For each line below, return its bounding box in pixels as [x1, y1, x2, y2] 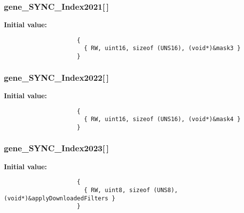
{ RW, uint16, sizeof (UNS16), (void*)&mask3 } [84, 45, 241, 52]
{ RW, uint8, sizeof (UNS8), [84, 187, 178, 194]
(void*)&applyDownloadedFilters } [4, 195, 116, 202]
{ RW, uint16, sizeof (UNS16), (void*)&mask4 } [84, 116, 241, 123]
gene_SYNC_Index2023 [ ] [4, 142, 109, 154]
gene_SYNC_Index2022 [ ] [4, 71, 109, 83]
